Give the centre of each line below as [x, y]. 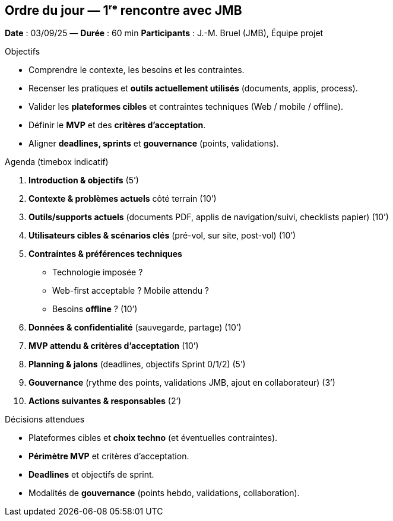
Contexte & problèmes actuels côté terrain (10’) [123, 199]
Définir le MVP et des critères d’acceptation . [117, 125]
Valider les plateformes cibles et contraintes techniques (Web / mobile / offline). [186, 107]
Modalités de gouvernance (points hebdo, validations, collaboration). [164, 493]
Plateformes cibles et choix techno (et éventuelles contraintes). [153, 438]
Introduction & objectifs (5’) [84, 180]
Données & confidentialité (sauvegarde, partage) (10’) [135, 328]
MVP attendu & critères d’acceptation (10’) [114, 346]
